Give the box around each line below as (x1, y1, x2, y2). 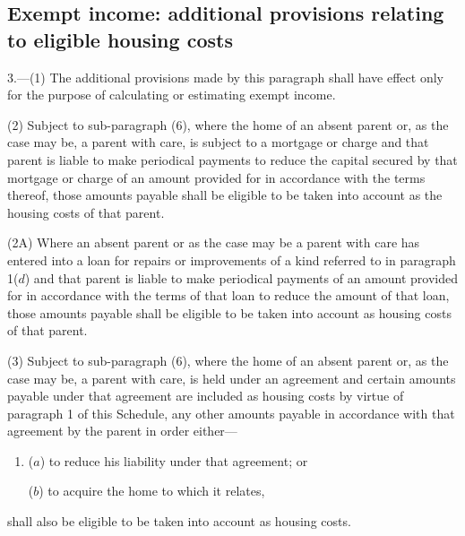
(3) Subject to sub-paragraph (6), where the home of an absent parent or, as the (7, 350, 449, 369)
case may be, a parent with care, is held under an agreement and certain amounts (7, 368, 456, 387)
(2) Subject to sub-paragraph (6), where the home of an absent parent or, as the (7, 115, 449, 134)
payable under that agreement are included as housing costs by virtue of (7, 386, 404, 405)
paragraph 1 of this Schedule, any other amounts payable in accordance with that (7, 403, 455, 422)
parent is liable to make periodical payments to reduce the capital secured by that (7, 150, 458, 169)
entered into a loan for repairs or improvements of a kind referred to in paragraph (7, 250, 456, 269)
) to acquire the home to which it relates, (39, 481, 265, 500)
